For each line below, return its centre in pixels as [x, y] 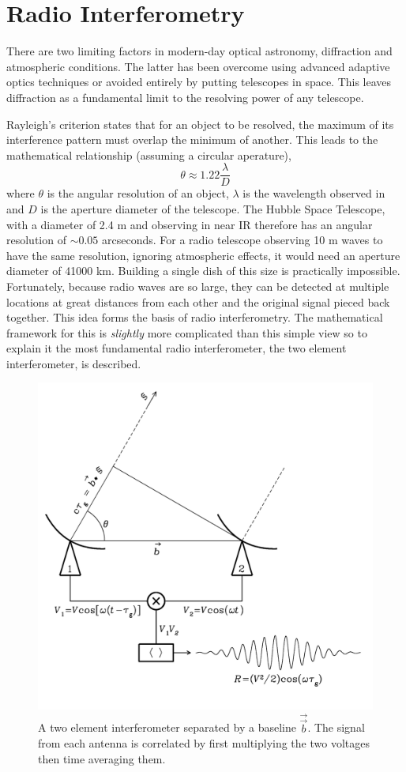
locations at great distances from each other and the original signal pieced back [198, 301]
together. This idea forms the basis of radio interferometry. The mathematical [195, 317]
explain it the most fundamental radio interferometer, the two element [177, 348]
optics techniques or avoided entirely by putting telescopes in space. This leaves [199, 82]
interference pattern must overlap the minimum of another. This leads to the [192, 139]
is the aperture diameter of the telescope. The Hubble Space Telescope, [213, 208]
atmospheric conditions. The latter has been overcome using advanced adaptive [198, 66]
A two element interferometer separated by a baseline [167, 727]
